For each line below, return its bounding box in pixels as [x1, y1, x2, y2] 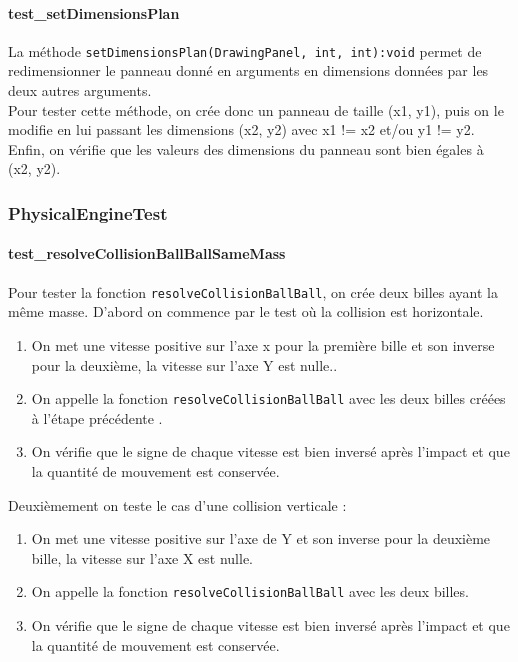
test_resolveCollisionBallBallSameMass [8, 243, 286, 264]
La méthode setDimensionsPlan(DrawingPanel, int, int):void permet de [8, 40, 482, 61]
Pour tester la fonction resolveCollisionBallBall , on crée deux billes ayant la [8, 281, 498, 302]
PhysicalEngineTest [8, 200, 168, 225]
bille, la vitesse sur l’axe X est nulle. [31, 547, 254, 568]
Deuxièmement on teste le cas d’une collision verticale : [8, 494, 347, 515]
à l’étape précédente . [31, 407, 163, 428]
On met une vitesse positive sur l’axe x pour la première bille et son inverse [31, 334, 495, 355]
